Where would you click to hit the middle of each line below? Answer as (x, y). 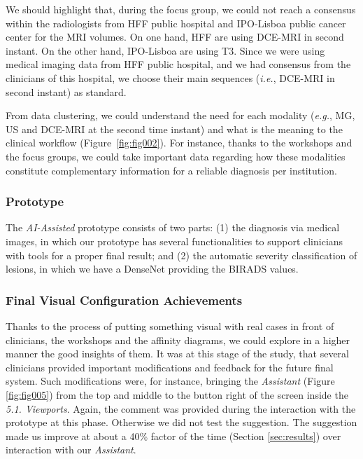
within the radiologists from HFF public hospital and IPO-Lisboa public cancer (176, 23)
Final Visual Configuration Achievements (124, 300)
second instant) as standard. (66, 91)
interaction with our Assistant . (71, 450)
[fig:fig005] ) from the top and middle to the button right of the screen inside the (177, 394)
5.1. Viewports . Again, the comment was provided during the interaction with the (181, 408)
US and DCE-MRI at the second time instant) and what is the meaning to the (174, 129)
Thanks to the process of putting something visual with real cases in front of (170, 326)
